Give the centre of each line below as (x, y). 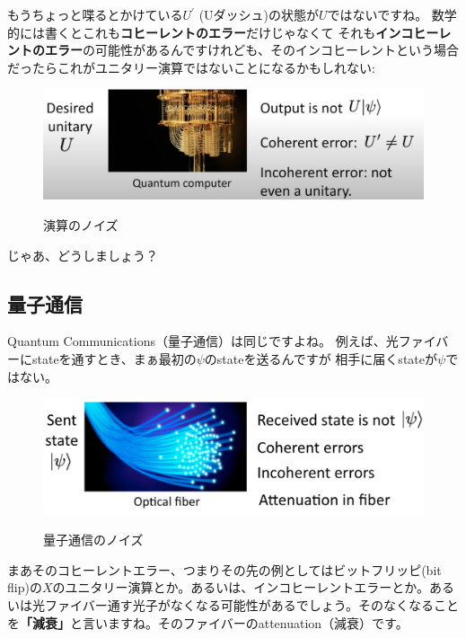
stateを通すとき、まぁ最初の (114, 358)
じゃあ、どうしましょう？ (83, 255)
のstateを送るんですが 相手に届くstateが (321, 358)
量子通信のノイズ (93, 540)
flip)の (25, 587)
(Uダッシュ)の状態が (259, 14)
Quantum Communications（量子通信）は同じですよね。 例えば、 (197, 341)
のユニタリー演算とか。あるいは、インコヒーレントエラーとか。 (241, 587)
